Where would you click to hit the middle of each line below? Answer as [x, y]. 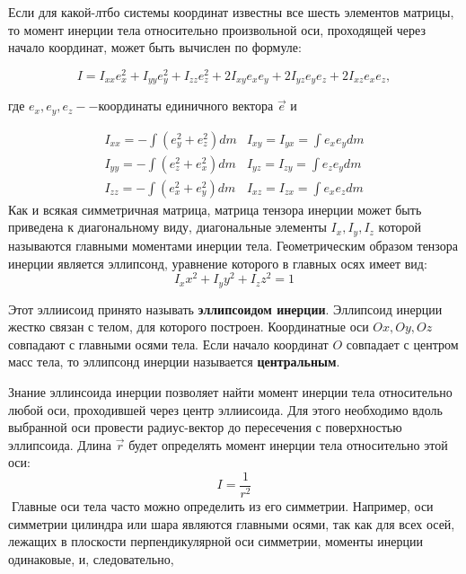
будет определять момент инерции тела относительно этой [288, 444]
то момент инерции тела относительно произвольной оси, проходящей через [217, 29]
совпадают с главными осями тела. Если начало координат [168, 344]
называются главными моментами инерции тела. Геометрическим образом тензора [233, 245]
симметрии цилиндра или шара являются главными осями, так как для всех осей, [232, 523]
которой [400, 227]
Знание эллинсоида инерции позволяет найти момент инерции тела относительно [230, 392]
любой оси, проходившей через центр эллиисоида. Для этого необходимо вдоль [225, 409]
